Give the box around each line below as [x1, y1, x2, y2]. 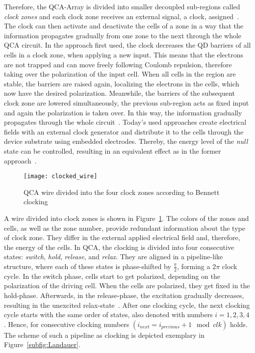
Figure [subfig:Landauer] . [4, 339, 80, 350]
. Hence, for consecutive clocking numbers [4, 319, 129, 329]
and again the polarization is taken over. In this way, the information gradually [4, 107, 242, 117]
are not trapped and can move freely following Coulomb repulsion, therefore [4, 59, 232, 69]
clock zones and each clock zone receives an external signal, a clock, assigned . [4, 11, 239, 21]
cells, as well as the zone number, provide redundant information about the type [4, 222, 245, 233]
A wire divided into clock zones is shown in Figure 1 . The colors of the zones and [4, 213, 249, 223]
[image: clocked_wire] [24, 173, 98, 180]
